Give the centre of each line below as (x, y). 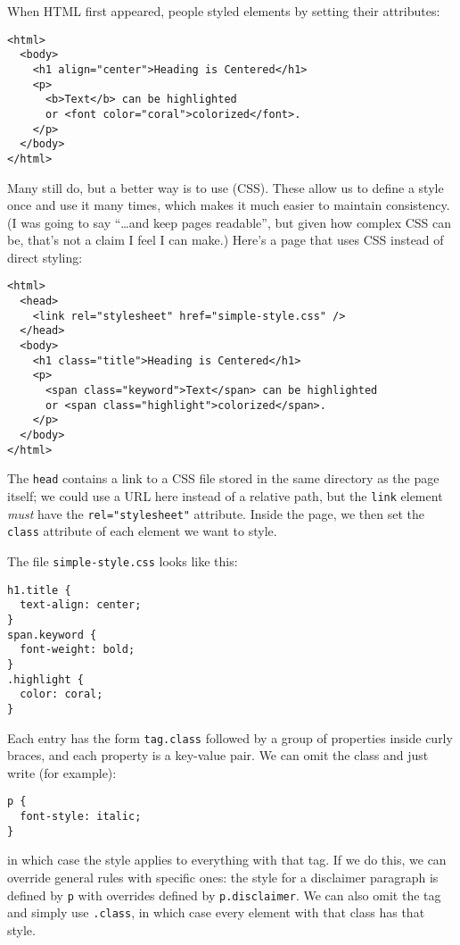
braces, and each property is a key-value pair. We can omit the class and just (218, 755)
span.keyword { (52, 635)
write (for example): (62, 772)
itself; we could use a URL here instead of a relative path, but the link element (225, 496)
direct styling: (45, 257)
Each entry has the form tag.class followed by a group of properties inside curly (230, 737)
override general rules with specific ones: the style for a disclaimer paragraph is (223, 877)
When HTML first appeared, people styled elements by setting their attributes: (224, 11)
